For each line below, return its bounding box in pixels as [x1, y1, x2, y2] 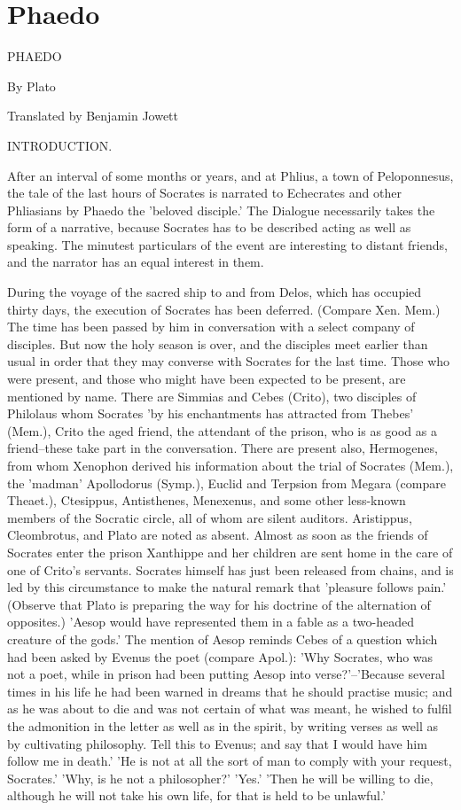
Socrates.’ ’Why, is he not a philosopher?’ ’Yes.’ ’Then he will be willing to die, [7, 768, 434, 787]
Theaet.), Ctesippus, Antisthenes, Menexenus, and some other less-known [7, 491, 406, 510]
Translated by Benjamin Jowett [7, 106, 179, 125]
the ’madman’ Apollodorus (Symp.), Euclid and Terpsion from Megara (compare [7, 473, 446, 492]
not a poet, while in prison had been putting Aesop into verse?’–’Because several [7, 665, 445, 683]
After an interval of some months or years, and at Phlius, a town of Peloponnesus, [7, 166, 454, 184]
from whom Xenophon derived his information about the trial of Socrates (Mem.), [7, 456, 454, 474]
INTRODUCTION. [7, 136, 113, 154]
